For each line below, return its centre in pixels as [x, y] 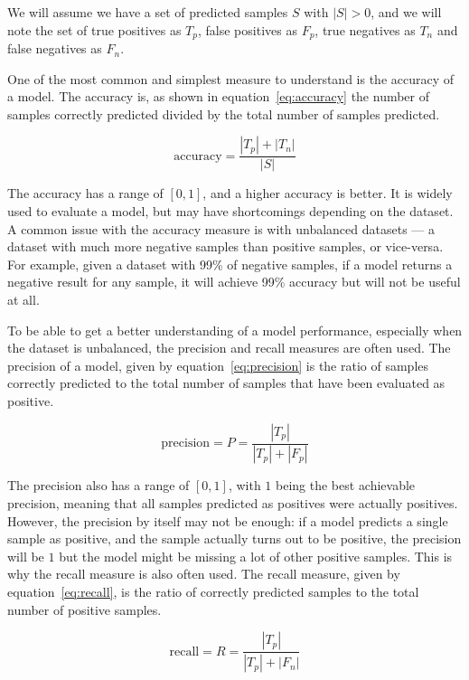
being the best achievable [346, 485]
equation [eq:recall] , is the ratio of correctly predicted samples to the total [213, 592]
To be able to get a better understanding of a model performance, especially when [235, 330]
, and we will [406, 12]
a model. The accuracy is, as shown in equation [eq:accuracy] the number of [219, 96]
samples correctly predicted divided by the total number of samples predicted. [224, 113]
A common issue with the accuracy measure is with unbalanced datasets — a [221, 228]
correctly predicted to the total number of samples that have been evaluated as [226, 383]
